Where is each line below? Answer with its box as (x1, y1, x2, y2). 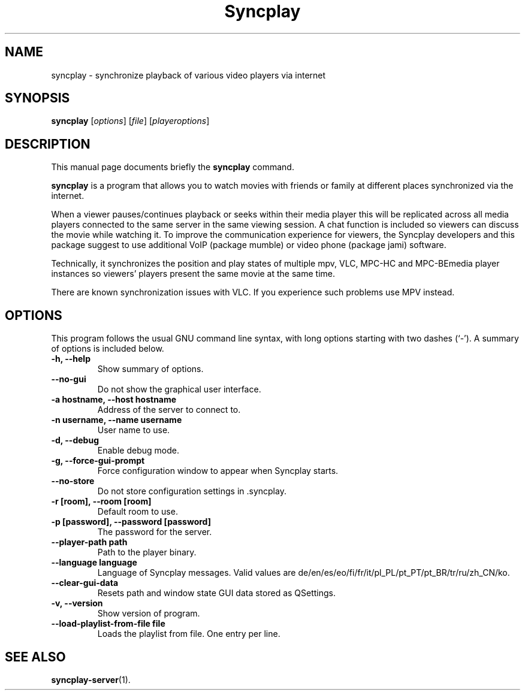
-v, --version (51, 598, 103, 609)
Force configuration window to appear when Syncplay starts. (97, 466, 339, 476)
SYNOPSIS (5, 90, 70, 106)
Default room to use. (97, 506, 178, 517)
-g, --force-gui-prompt (51, 455, 145, 466)
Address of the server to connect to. (97, 404, 241, 415)
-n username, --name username (51, 415, 182, 425)
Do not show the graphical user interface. (97, 384, 261, 395)
